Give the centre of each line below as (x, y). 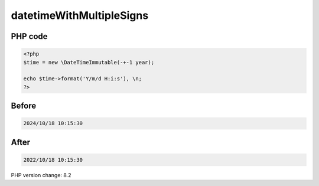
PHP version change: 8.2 (41, 175)
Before (24, 106)
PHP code (29, 36)
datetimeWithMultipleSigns (80, 15)
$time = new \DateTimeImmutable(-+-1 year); (89, 62)
